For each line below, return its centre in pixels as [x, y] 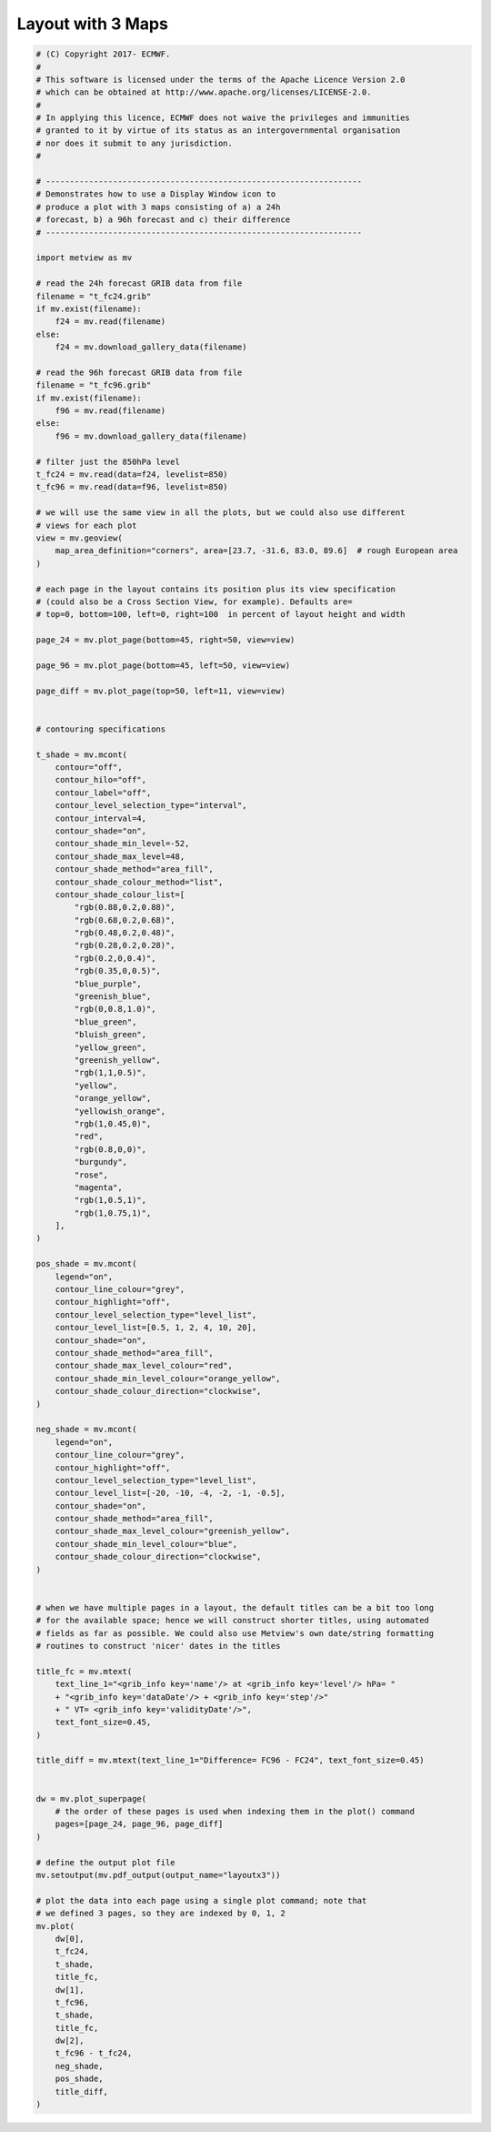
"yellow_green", [110, 1047]
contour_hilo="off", [101, 780]
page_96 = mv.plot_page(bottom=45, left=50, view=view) [163, 665]
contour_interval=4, [101, 818]
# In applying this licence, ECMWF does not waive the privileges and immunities [223, 118]
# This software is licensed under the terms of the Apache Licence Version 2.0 [220, 79]
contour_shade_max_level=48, [120, 856]
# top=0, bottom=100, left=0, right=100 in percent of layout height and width [220, 615]
